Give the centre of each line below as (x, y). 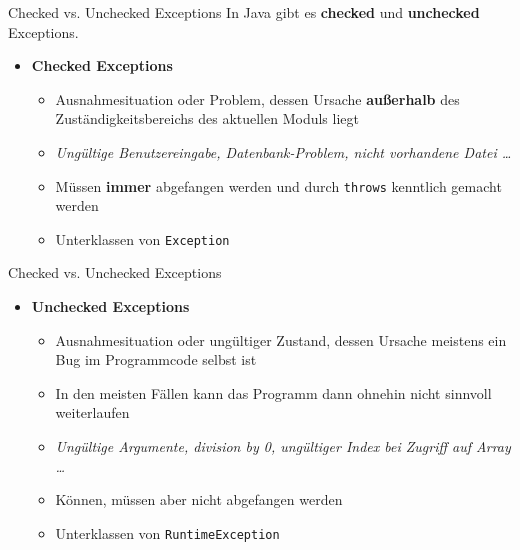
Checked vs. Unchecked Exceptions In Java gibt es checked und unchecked (244, 12)
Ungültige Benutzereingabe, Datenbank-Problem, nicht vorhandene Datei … (283, 151)
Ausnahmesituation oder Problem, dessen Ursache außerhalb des (257, 98)
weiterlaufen (92, 412)
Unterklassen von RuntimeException (167, 532)
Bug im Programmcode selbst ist (156, 359)
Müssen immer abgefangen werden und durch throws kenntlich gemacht (278, 185)
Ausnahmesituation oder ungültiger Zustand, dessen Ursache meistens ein (281, 339)
